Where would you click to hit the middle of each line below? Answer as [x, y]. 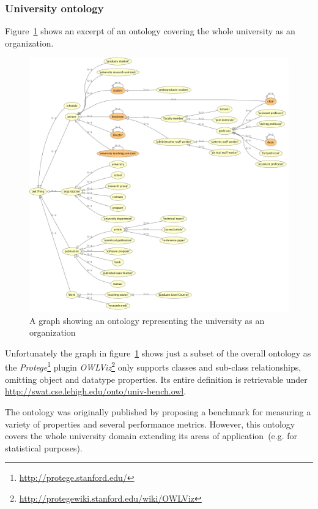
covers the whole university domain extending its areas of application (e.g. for [151, 436]
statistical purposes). [44, 447]
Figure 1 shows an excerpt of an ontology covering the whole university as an [150, 31]
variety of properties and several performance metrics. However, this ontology [150, 424]
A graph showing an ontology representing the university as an [147, 320]
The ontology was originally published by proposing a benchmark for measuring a [158, 411]
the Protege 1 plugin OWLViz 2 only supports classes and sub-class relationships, [153, 366]
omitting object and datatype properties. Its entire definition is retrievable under [156, 379]
